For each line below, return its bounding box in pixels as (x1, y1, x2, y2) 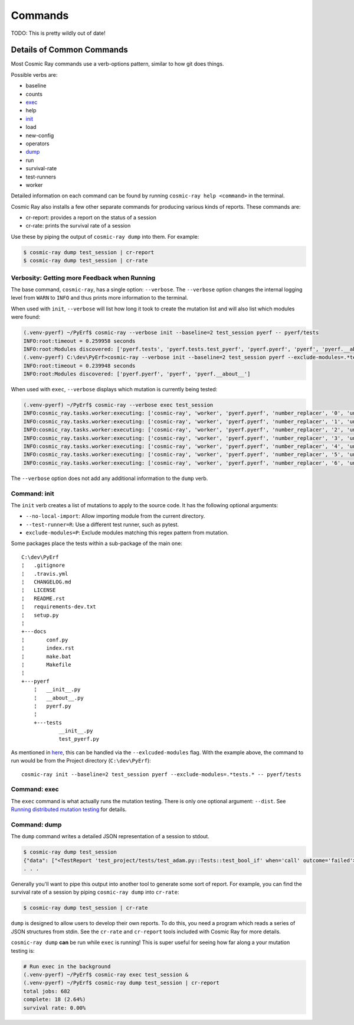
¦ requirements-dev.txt (21, 604, 97, 610)
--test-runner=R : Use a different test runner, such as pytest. (25, 521, 179, 528)
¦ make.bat (21, 653, 71, 660)
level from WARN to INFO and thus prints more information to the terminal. (11, 294, 188, 301)
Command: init (11, 489, 54, 498)
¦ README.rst (21, 595, 65, 602)
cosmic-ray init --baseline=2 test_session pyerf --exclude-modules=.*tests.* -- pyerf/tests (21, 771, 301, 777)
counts (25, 90, 42, 98)
